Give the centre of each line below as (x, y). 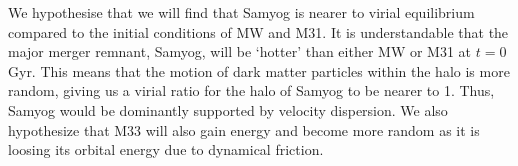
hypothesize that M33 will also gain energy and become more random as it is (244, 129)
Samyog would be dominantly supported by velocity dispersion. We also (228, 109)
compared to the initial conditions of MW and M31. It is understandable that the (258, 31)
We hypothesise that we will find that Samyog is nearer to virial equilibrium (241, 12)
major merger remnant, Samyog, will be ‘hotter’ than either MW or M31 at (240, 51)
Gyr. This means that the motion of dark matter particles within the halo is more (259, 70)
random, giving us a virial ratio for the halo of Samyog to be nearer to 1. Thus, (251, 90)
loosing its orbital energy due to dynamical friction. (166, 149)
